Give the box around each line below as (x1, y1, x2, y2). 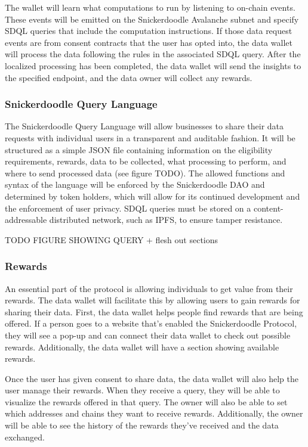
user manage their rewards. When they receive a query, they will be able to (5, 384, 280, 396)
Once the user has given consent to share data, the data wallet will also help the (5, 372, 298, 384)
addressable (5, 213, 47, 226)
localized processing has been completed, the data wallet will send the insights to (5, 59, 301, 72)
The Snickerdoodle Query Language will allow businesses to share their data (5, 120, 284, 132)
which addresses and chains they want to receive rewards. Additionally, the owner (5, 407, 303, 420)
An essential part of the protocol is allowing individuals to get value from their (5, 282, 293, 294)
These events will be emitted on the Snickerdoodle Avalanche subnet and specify (5, 13, 299, 25)
